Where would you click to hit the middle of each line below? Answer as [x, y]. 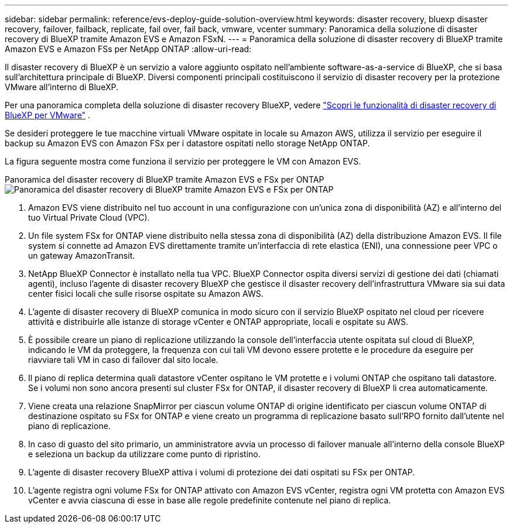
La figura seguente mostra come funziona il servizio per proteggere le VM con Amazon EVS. [183, 161]
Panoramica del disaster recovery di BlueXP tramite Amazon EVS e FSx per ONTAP [165, 179]
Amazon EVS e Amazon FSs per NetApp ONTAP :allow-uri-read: [128, 49]
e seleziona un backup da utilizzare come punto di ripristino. [144, 454]
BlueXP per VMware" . [48, 115]
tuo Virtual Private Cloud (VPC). [89, 217]
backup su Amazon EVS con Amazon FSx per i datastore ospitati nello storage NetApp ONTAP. [187, 143]
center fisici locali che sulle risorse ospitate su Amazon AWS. [146, 294]
